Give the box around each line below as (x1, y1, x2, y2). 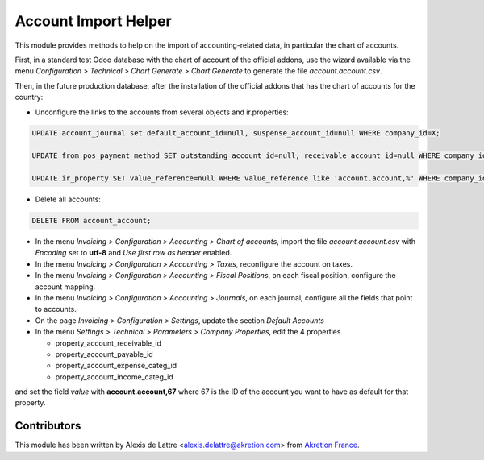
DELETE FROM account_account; (31, 216, 152, 226)
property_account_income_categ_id (55, 371, 173, 382)
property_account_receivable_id (55, 338, 161, 348)
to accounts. (35, 305, 77, 314)
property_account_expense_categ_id (55, 361, 177, 371)
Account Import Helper (15, 12, 173, 30)
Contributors (15, 419, 81, 433)
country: (15, 93, 44, 102)
